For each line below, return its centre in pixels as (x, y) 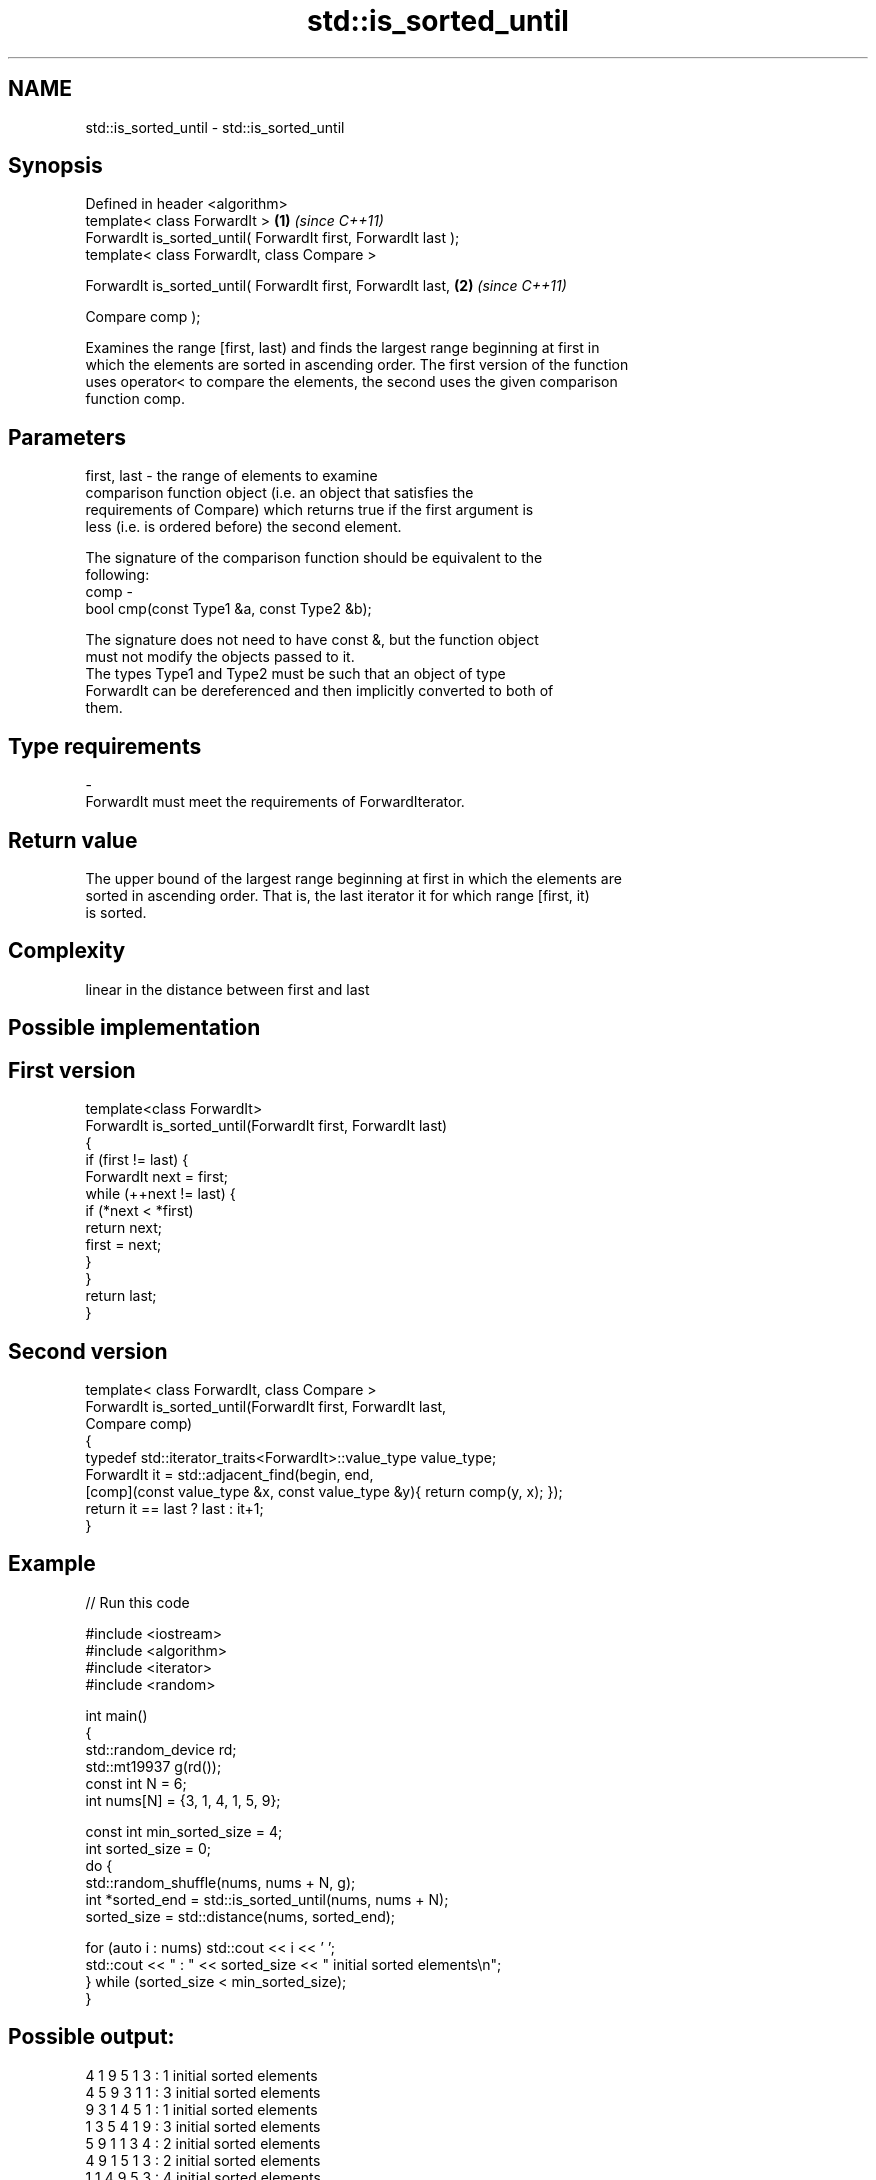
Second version (88, 1351)
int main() (116, 1715)
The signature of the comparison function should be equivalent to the (314, 558)
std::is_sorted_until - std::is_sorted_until (215, 127)
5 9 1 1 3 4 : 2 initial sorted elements (203, 2143)
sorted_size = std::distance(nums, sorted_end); (240, 1916)
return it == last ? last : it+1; (174, 1508)
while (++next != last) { (160, 1194)
